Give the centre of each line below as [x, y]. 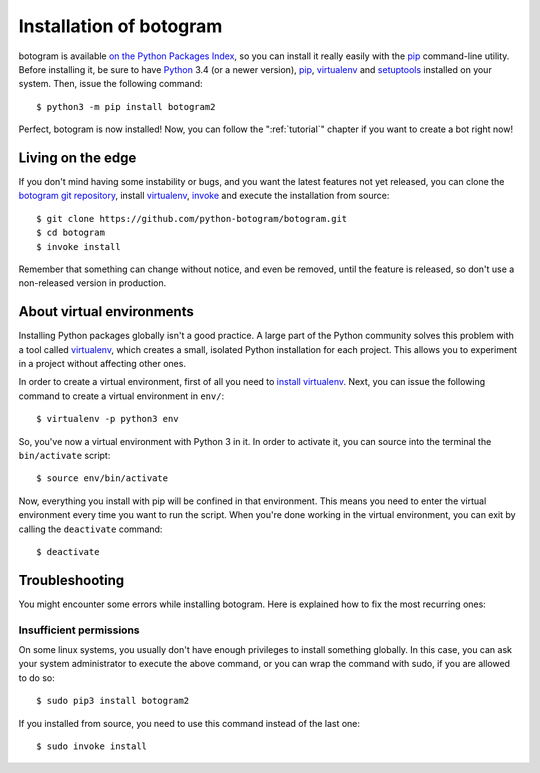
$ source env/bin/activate [102, 478]
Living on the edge [77, 157]
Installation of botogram [120, 26]
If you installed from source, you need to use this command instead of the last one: [189, 723]
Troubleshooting [71, 580]
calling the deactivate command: [90, 529]
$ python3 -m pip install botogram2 [126, 106]
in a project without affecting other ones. [102, 364]
